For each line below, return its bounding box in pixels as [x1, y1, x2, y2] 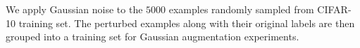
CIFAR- [317, 2, 352, 16]
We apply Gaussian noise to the [6, 2, 143, 16]
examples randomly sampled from [168, 2, 314, 16]
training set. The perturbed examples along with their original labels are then [18, 15, 355, 30]
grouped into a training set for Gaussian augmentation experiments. [6, 29, 299, 44]
